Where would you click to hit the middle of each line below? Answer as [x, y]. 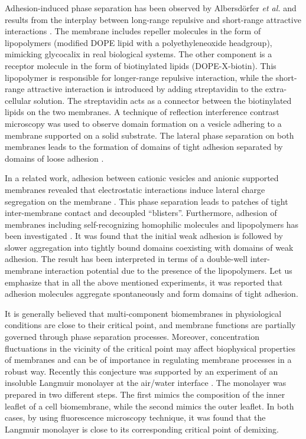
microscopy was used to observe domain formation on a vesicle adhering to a [143, 123]
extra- [276, 89]
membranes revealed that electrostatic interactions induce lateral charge [135, 189]
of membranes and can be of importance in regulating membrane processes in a [148, 360]
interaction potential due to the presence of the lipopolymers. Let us [169, 271]
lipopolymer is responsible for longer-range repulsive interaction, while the [139, 77]
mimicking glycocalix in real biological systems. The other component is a [139, 54]
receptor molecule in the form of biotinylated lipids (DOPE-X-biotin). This [141, 65]
